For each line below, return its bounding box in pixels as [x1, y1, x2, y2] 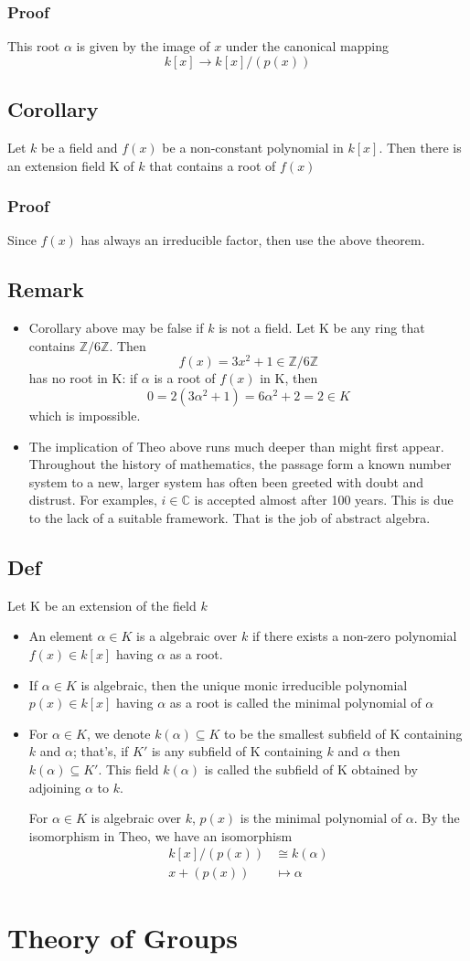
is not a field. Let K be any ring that [219, 318, 425, 337]
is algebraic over [91, 808, 182, 828]
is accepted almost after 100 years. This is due [194, 490, 454, 509]
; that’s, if [72, 742, 129, 761]
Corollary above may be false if [28, 318, 204, 337]
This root [7, 37, 60, 56]
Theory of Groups [7, 918, 238, 956]
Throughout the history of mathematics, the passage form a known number [28, 454, 452, 474]
